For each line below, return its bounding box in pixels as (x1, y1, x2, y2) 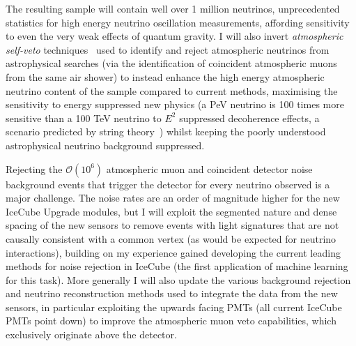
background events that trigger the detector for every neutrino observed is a (6, 176, 330, 191)
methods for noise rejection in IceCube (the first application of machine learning (6, 259, 348, 273)
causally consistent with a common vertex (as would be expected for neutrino (6, 231, 336, 246)
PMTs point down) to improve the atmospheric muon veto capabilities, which (6, 313, 336, 328)
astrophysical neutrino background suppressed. (6, 137, 205, 152)
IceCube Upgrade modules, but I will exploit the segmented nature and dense (6, 204, 337, 218)
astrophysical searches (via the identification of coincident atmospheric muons (6, 56, 337, 70)
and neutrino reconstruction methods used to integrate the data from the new (6, 286, 338, 301)
